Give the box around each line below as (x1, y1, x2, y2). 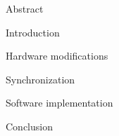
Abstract (6, 1, 44, 15)
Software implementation (6, 95, 113, 110)
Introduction (6, 25, 60, 39)
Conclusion (6, 118, 53, 133)
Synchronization (6, 72, 75, 86)
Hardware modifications (6, 48, 108, 63)
